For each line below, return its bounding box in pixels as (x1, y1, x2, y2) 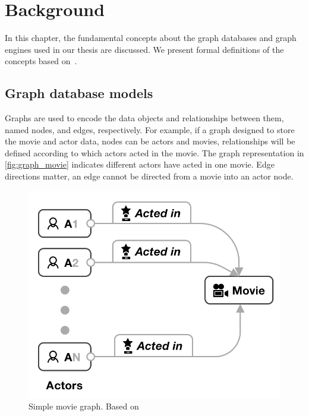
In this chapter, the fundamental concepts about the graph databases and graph (5, 31, 297, 44)
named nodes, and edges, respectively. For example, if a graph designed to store (5, 123, 295, 135)
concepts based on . (5, 55, 77, 67)
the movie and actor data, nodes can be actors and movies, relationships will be (5, 135, 295, 147)
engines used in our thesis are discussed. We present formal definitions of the (5, 43, 284, 55)
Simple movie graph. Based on (29, 400, 139, 412)
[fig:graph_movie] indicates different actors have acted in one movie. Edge (5, 158, 275, 171)
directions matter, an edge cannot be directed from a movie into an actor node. (5, 170, 294, 182)
